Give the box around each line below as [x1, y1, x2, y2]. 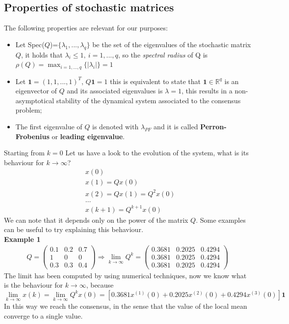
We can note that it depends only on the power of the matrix [4, 214, 188, 225]
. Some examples [196, 214, 246, 225]
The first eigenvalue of [15, 121, 82, 132]
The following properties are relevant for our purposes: [4, 23, 168, 33]
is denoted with [92, 121, 139, 132]
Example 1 [4, 234, 41, 244]
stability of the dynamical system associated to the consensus [56, 95, 241, 105]
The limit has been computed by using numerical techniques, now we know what [4, 270, 247, 280]
